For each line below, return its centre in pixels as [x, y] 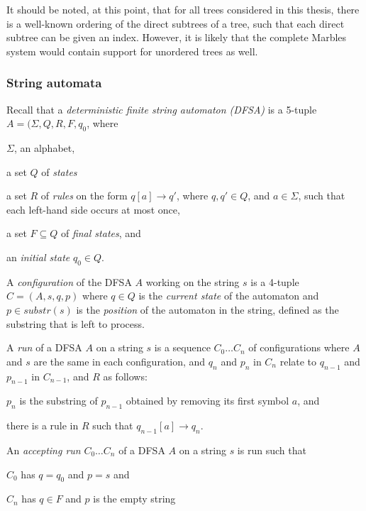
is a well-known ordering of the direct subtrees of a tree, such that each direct [176, 23]
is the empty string [134, 499]
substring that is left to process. [76, 323]
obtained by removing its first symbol [207, 401]
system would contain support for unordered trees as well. [132, 51]
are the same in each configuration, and [120, 361]
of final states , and [101, 233]
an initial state [38, 257]
